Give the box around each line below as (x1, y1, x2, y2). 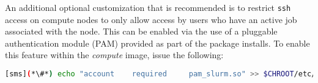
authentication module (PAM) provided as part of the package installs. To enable (5, 36, 310, 49)
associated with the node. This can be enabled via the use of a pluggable (5, 25, 278, 38)
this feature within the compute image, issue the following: (5, 48, 224, 61)
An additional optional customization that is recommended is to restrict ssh (5, 1, 291, 13)
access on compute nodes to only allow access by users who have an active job (5, 13, 297, 25)
